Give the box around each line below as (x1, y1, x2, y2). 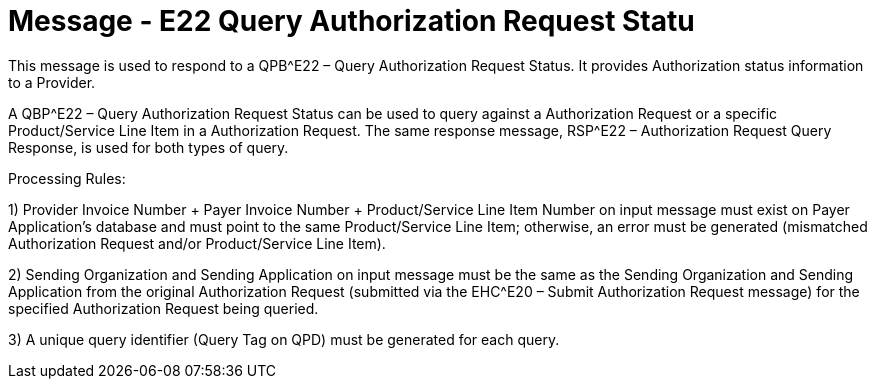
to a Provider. (8, 73, 96, 91)
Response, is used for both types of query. (8, 138, 289, 156)
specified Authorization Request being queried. (8, 299, 319, 317)
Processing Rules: (8, 169, 126, 187)
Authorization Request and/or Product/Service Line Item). (8, 234, 386, 252)
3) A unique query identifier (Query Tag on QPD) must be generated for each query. (8, 330, 560, 348)
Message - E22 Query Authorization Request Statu (8, 4, 695, 38)
